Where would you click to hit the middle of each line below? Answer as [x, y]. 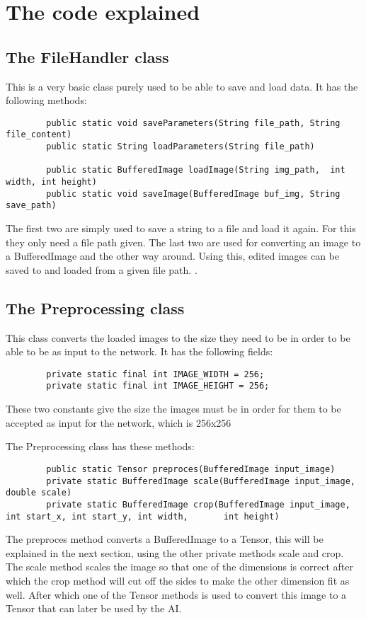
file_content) [39, 135]
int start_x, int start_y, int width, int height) [143, 516]
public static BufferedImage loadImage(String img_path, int [196, 170]
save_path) [31, 206]
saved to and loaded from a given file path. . [102, 269]
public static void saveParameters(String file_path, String [193, 123]
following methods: [46, 100]
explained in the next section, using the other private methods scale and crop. [175, 552]
